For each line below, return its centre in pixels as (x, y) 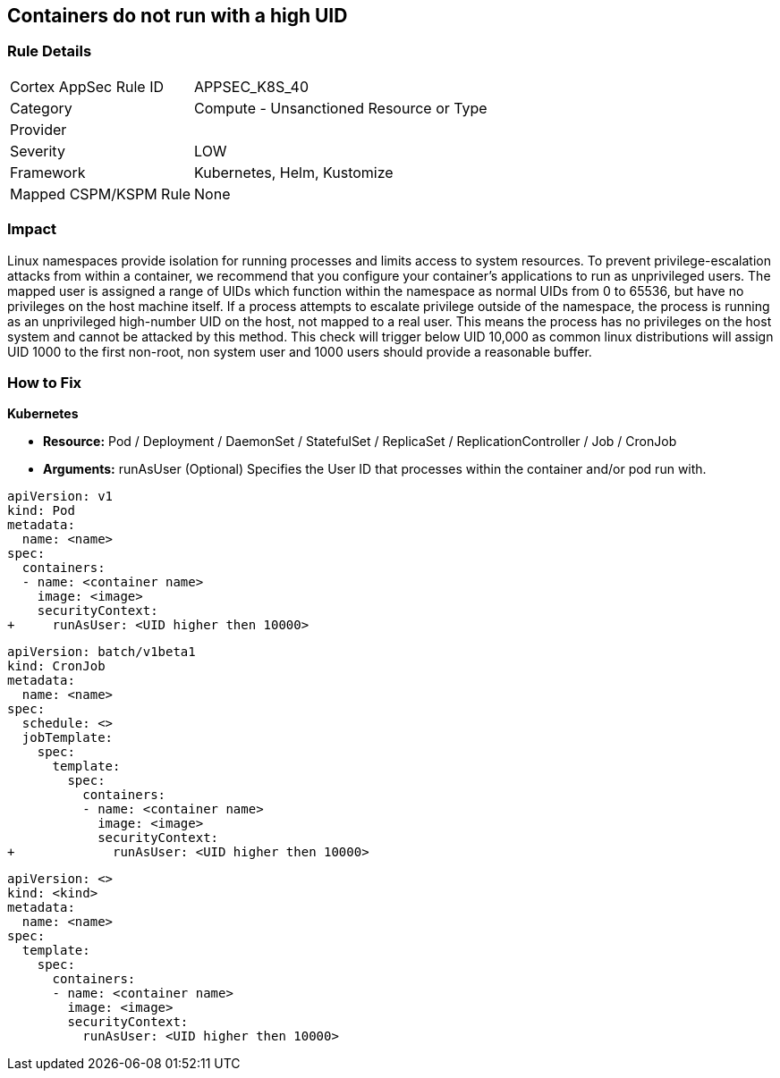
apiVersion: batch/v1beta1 (102, 652)
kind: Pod (41, 511)
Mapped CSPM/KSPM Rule (101, 194)
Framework (48, 172)
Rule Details (50, 51)
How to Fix (45, 382)
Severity (38, 151)
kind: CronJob (56, 666)
